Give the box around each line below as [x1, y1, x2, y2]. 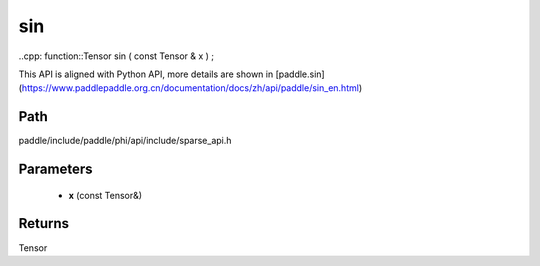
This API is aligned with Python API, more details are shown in [18, 68, 274, 80]
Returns [18, 215, 70, 232]
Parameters [18, 161, 93, 178]
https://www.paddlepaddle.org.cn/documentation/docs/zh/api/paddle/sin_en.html [21, 82, 360, 94]
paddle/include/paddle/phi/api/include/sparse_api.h [18, 135, 232, 147]
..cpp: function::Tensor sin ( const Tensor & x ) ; [18, 50, 215, 62]
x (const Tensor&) [68, 189, 143, 201]
